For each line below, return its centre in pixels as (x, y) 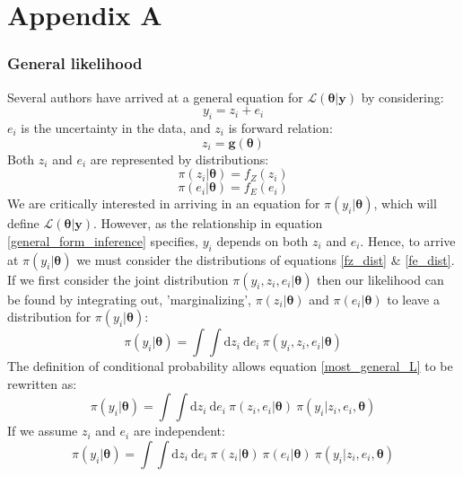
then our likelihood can (380, 279)
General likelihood (75, 63)
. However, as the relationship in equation (208, 223)
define (23, 223)
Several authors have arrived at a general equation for (155, 97)
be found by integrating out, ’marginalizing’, (129, 299)
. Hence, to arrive (408, 240)
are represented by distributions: (179, 159)
